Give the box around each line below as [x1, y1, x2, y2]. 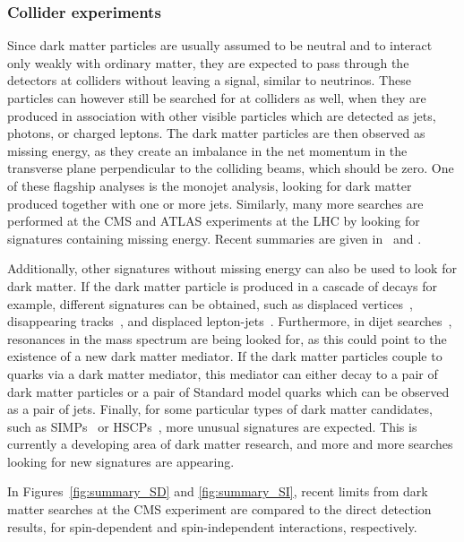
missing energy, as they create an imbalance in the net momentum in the [7, 141, 408, 159]
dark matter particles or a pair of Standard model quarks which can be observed [7, 382, 450, 400]
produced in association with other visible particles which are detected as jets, [7, 106, 436, 125]
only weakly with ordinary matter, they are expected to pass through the [7, 53, 409, 72]
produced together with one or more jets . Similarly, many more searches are [7, 194, 424, 212]
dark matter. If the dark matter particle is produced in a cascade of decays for [7, 276, 437, 295]
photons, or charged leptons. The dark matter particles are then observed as [7, 124, 425, 142]
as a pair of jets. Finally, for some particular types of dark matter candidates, [7, 400, 433, 418]
